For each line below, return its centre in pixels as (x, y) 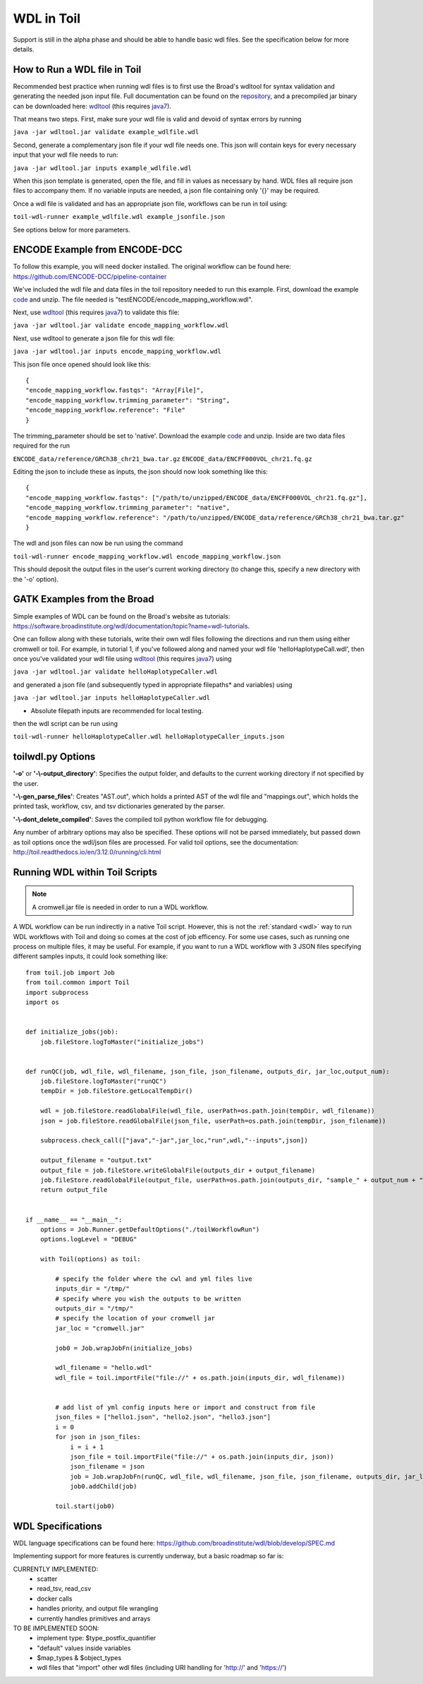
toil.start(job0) (85, 1506)
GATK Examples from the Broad (84, 599)
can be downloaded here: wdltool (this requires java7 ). (92, 106)
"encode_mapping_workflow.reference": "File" (106, 410)
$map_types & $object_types (79, 1658)
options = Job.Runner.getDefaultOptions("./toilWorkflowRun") (150, 1229)
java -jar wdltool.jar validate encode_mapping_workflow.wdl (121, 326)
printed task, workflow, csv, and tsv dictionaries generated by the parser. (119, 806)
